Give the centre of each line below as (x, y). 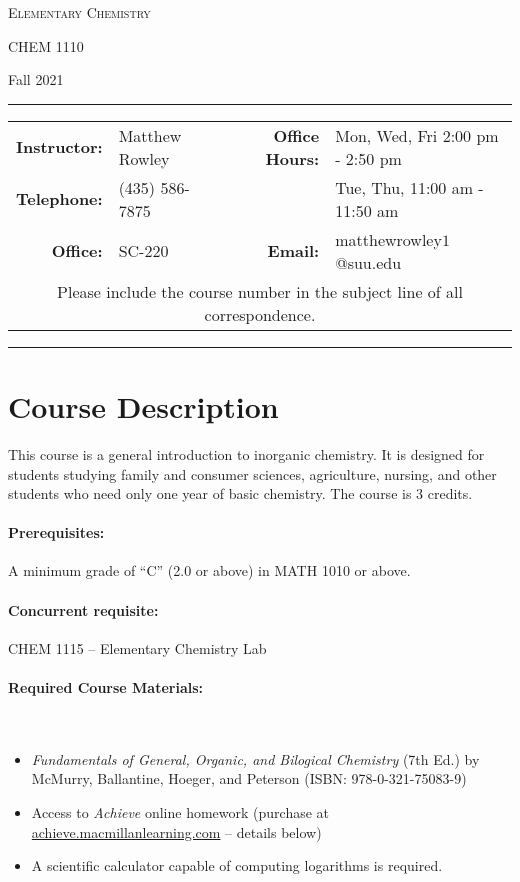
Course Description (143, 405)
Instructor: (59, 147)
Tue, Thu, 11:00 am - (409, 187)
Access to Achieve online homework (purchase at (180, 812)
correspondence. (260, 314)
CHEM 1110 (46, 45)
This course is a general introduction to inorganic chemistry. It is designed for (246, 453)
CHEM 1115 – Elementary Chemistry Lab (137, 647)
